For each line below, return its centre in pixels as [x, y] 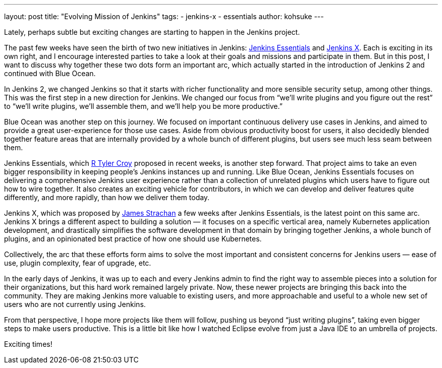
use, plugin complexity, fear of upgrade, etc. [78, 263]
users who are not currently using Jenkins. [75, 304]
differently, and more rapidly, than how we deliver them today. [107, 197]
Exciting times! [28, 344]
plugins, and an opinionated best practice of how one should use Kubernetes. [133, 239]
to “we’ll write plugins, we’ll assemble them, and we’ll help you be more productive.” [143, 106]
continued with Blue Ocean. [50, 73]
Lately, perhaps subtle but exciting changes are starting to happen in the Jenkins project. [152, 32]
